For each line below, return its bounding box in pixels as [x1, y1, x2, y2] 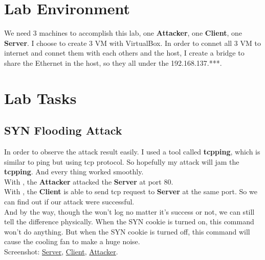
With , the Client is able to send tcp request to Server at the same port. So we [4, 186, 257, 197]
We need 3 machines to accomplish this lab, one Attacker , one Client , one [4, 28, 242, 38]
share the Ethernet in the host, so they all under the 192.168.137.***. [4, 57, 222, 68]
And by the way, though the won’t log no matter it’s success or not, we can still [4, 206, 255, 217]
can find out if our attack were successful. [4, 196, 135, 207]
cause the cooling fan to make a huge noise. [4, 236, 140, 247]
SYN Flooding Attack [4, 122, 122, 138]
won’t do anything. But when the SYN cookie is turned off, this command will [4, 226, 250, 237]
